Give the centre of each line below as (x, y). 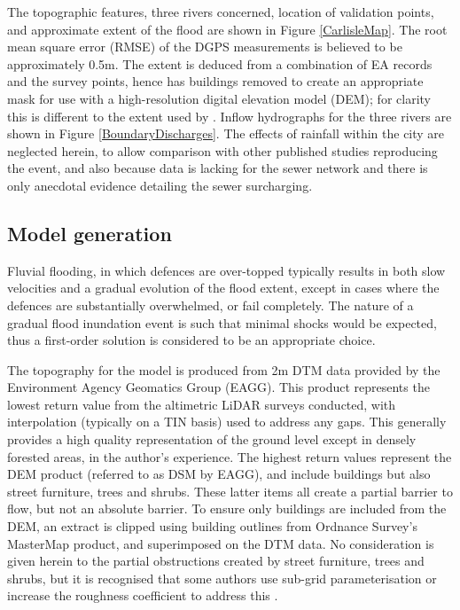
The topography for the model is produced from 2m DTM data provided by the (224, 369)
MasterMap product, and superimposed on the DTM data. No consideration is (221, 543)
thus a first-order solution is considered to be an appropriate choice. (191, 340)
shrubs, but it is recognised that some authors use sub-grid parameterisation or (222, 578)
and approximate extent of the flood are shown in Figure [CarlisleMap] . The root (227, 29)
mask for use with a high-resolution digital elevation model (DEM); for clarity (219, 98)
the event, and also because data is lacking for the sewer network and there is (218, 168)
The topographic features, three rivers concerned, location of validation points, (221, 12)
